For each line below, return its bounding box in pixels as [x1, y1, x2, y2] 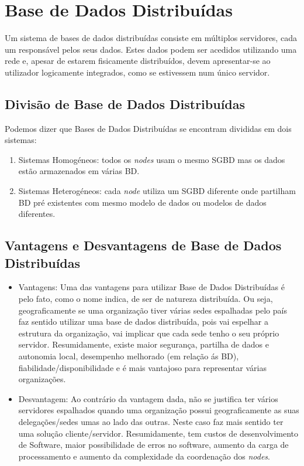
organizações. [18, 373, 66, 385]
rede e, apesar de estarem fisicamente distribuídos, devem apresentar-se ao [5, 55, 271, 67]
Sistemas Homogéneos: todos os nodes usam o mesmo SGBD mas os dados [18, 153, 285, 165]
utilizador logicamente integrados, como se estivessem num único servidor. [5, 66, 270, 78]
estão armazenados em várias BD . [18, 165, 140, 177]
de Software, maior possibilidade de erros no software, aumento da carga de [18, 438, 289, 451]
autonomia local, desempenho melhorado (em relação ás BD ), [18, 350, 239, 362]
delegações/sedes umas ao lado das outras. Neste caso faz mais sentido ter [18, 415, 284, 427]
